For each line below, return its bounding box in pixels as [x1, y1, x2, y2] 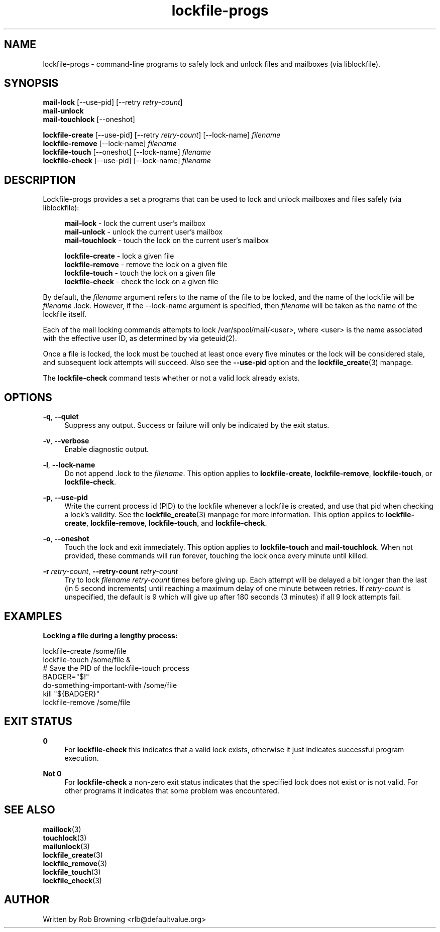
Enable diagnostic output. [64, 445, 149, 454]
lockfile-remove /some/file [43, 697, 131, 707]
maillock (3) [43, 825, 81, 834]
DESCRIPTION [4, 173, 76, 186]
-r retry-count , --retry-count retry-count [43, 567, 178, 576]
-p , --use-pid [43, 493, 88, 502]
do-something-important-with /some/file [43, 680, 177, 689]
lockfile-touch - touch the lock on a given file [64, 269, 216, 278]
